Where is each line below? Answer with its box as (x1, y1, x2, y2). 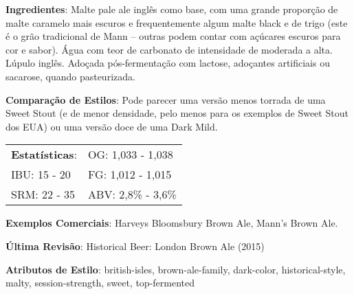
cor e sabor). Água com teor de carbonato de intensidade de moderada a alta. (5, 42, 333, 56)
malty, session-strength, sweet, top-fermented (5, 275, 195, 290)
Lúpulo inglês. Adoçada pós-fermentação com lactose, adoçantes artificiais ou (5, 56, 330, 70)
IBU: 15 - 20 (11, 166, 71, 183)
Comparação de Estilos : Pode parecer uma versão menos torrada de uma (5, 92, 326, 106)
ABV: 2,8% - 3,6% (88, 186, 177, 203)
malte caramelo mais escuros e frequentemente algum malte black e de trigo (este (5, 15, 348, 30)
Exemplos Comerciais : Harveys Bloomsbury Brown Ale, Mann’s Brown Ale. (5, 216, 338, 230)
